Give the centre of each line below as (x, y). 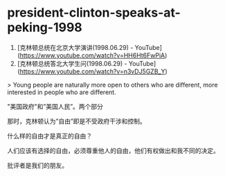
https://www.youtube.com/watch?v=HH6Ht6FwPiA (92, 55)
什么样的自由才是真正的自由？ (49, 136)
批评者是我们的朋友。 (37, 165)
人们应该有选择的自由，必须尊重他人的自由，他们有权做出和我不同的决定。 (113, 150)
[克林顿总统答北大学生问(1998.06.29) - (72, 63)
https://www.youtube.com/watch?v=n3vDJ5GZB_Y (92, 71)
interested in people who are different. (62, 92)
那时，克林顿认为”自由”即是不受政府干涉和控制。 (77, 121)
